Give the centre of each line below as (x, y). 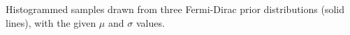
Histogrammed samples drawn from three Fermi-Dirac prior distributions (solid (175, 9)
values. (150, 22)
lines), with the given (51, 22)
